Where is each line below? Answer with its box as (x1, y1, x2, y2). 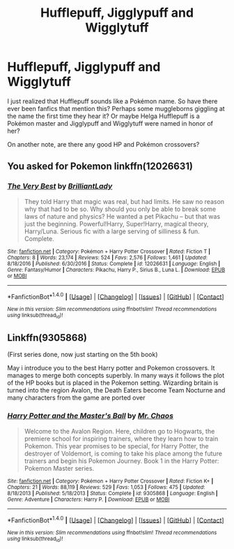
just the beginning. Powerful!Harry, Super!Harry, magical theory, (24, 219, 209, 228)
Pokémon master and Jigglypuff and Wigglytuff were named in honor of (7, 119, 214, 127)
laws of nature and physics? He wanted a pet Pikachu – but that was (24, 212, 221, 221)
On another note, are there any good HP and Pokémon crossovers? (7, 140, 200, 148)
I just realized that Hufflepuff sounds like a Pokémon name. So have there (7, 96, 218, 105)
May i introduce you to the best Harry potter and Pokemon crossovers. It (7, 364, 215, 372)
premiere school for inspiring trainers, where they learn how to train (24, 434, 219, 443)
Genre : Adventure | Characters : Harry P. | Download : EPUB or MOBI (7, 496, 170, 503)
